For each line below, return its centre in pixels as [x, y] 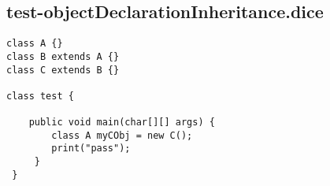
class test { [40, 96]
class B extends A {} [63, 56]
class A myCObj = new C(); [122, 135]
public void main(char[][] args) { [122, 123]
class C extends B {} [63, 70]
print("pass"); [91, 149]
